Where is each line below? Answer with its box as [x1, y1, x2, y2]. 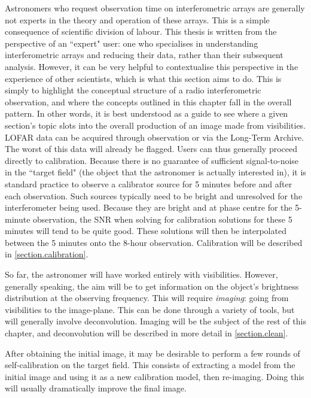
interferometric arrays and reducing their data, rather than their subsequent [5, 48, 283, 61]
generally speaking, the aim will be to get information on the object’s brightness [5, 279, 299, 292]
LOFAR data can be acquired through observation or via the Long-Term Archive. [5, 130, 304, 143]
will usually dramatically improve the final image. [5, 382, 187, 394]
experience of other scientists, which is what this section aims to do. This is [5, 72, 282, 84]
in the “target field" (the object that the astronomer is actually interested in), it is [5, 166, 306, 178]
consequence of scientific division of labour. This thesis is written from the [5, 25, 277, 38]
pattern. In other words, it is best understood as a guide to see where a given [5, 107, 288, 120]
